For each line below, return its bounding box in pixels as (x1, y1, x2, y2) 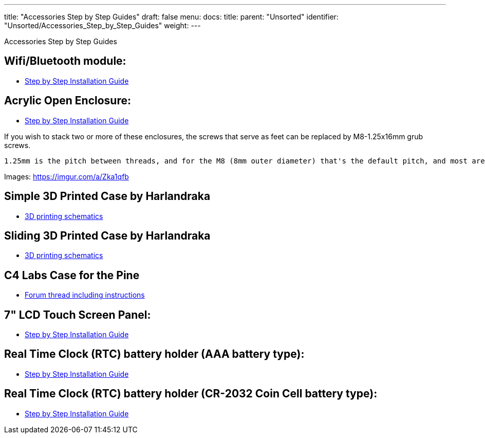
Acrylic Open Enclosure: (4, 94, 131, 107)
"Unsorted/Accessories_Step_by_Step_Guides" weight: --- (4, 21, 201, 30)
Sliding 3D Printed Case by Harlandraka (4, 229, 211, 242)
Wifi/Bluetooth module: (4, 54, 126, 68)
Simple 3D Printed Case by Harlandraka (4, 190, 211, 203)
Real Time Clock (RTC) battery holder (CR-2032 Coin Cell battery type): (4, 387, 378, 400)
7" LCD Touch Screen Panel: (4, 308, 151, 321)
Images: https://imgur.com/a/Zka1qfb (4, 172, 129, 181)
